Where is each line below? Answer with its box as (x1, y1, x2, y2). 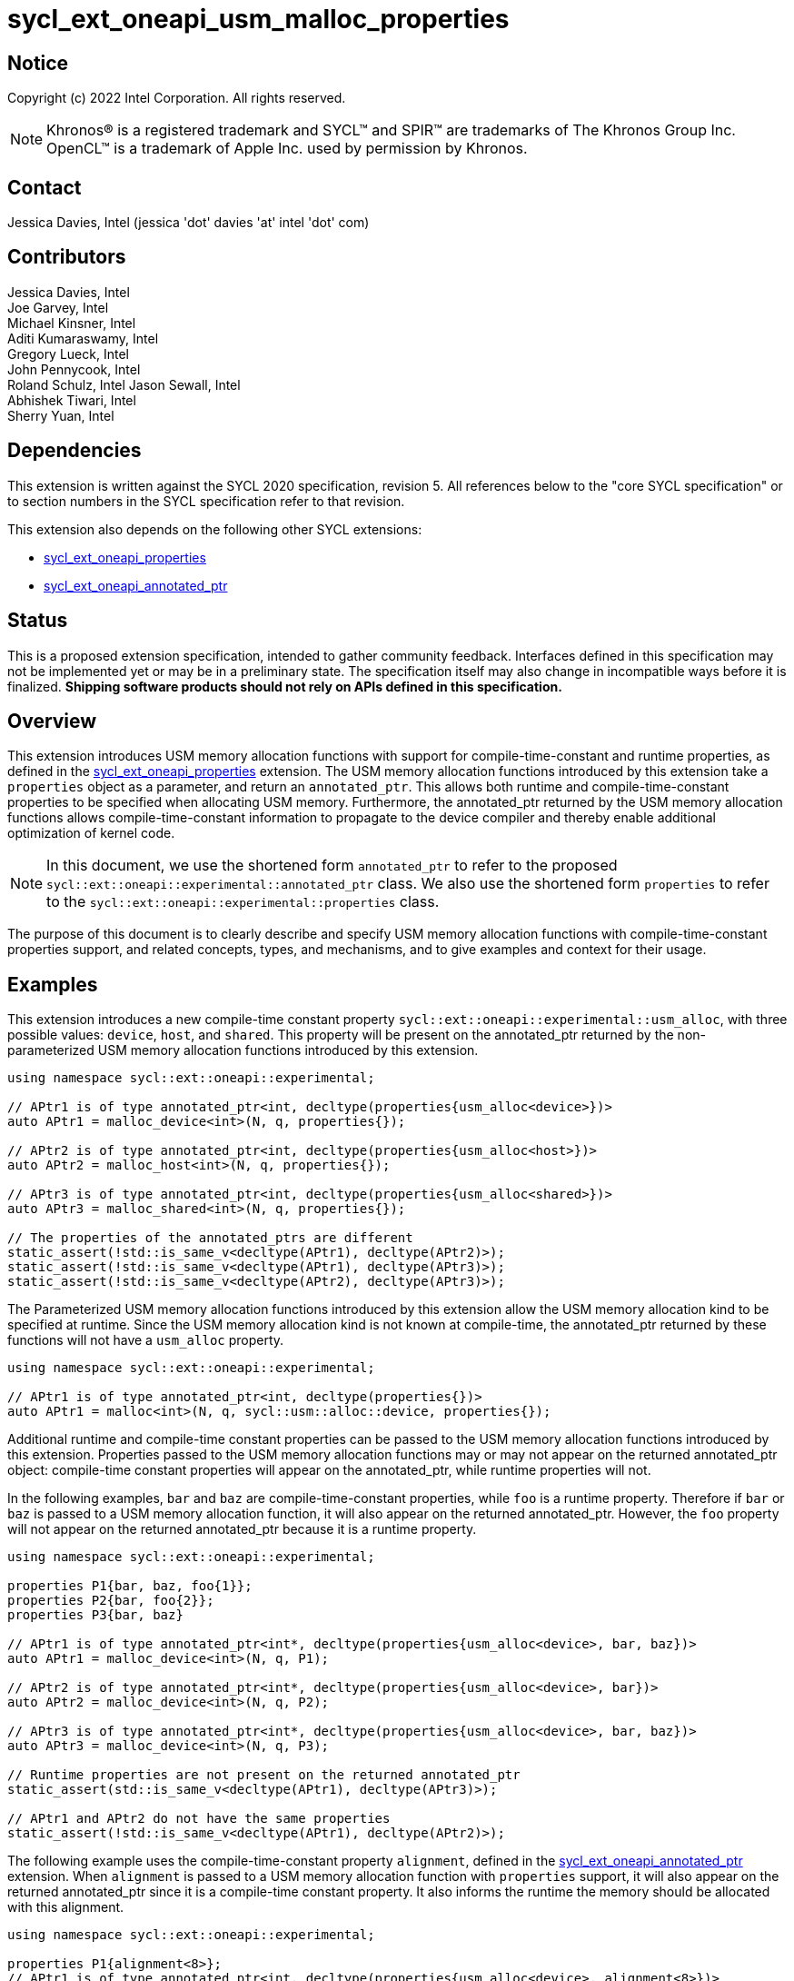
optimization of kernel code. (7, 825, 175, 841)
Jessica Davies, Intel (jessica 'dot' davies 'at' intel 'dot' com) (7, 214, 370, 231)
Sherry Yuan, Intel (7, 407, 114, 423)
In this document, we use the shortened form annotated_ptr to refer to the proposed (46, 856, 618, 875)
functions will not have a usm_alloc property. (7, 1332, 284, 1349)
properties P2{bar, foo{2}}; (7, 1593, 214, 1608)
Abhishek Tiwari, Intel (7, 392, 136, 408)
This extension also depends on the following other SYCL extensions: (7, 521, 422, 537)
